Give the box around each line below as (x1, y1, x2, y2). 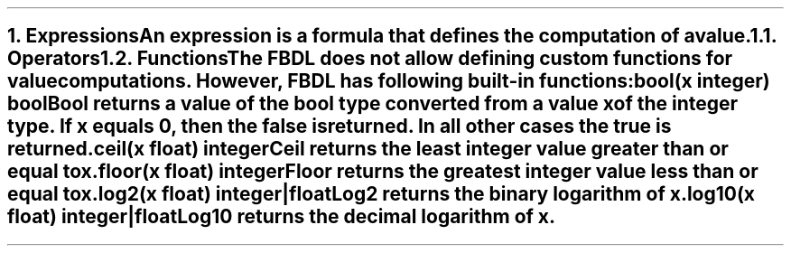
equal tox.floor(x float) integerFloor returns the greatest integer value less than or (7, 160, 758, 183)
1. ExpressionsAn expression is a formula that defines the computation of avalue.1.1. (7, 24, 777, 48)
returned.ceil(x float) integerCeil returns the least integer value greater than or (7, 137, 729, 161)
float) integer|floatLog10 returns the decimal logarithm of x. (7, 205, 556, 229)
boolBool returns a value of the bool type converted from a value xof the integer (7, 92, 739, 116)
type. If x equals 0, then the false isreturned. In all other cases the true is (7, 115, 672, 138)
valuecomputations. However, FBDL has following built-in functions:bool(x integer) (7, 70, 770, 93)
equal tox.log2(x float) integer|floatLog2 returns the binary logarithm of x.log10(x (7, 183, 756, 206)
